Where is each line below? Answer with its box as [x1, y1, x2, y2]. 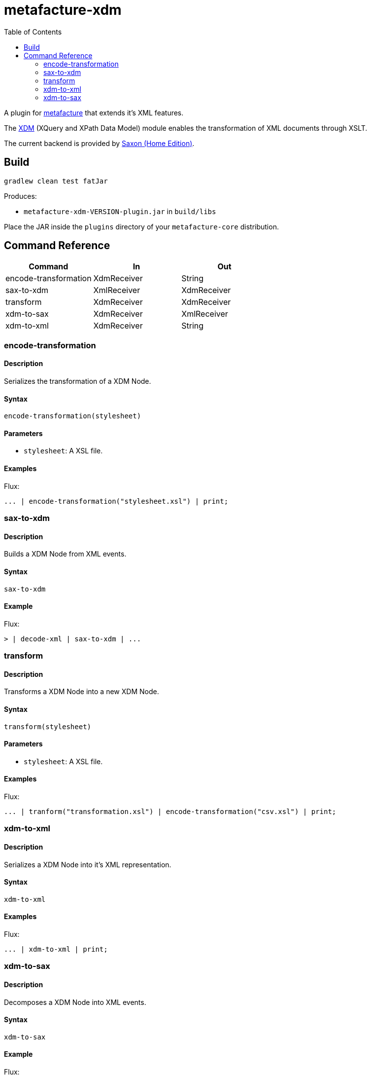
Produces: [4, 191, 37, 200]
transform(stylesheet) [4, 722, 92, 731]
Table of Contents [4, 27, 62, 36]
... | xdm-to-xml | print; [4, 945, 108, 953]
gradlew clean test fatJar [4, 177, 108, 185]
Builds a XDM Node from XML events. [4, 550, 127, 558]
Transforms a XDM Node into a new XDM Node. [4, 687, 159, 696]
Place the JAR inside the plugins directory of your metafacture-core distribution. [4, 222, 279, 231]
